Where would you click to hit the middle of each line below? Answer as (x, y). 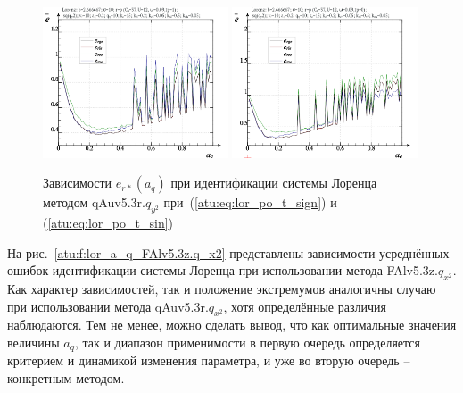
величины (33, 342)
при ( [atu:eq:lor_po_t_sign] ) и (250, 202)
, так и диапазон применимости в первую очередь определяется (248, 342)
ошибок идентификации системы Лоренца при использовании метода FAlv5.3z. (223, 270)
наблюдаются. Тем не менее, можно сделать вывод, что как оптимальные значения (232, 325)
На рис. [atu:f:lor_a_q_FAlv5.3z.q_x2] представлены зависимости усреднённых (228, 252)
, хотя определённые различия (305, 306)
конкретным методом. (66, 377)
